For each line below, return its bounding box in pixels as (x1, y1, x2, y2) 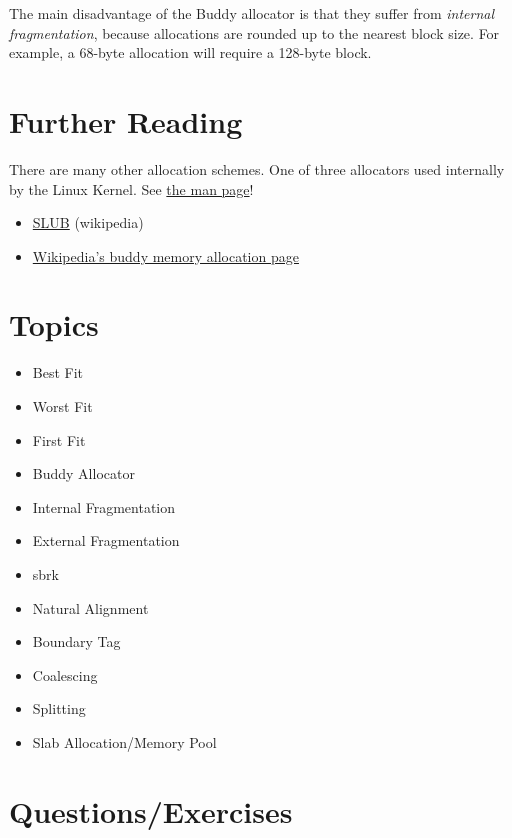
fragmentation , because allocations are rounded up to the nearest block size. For (9, 22, 500, 43)
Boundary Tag (32, 631, 121, 652)
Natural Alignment (32, 597, 149, 618)
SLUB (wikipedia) (32, 212, 144, 233)
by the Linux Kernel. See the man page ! (9, 178, 254, 199)
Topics (9, 304, 99, 345)
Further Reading (9, 100, 243, 141)
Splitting (32, 698, 86, 719)
